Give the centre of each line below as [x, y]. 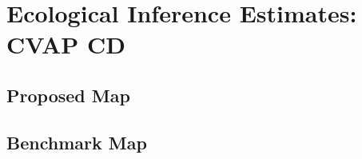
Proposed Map [68, 95]
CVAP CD [66, 44]
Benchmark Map [77, 142]
